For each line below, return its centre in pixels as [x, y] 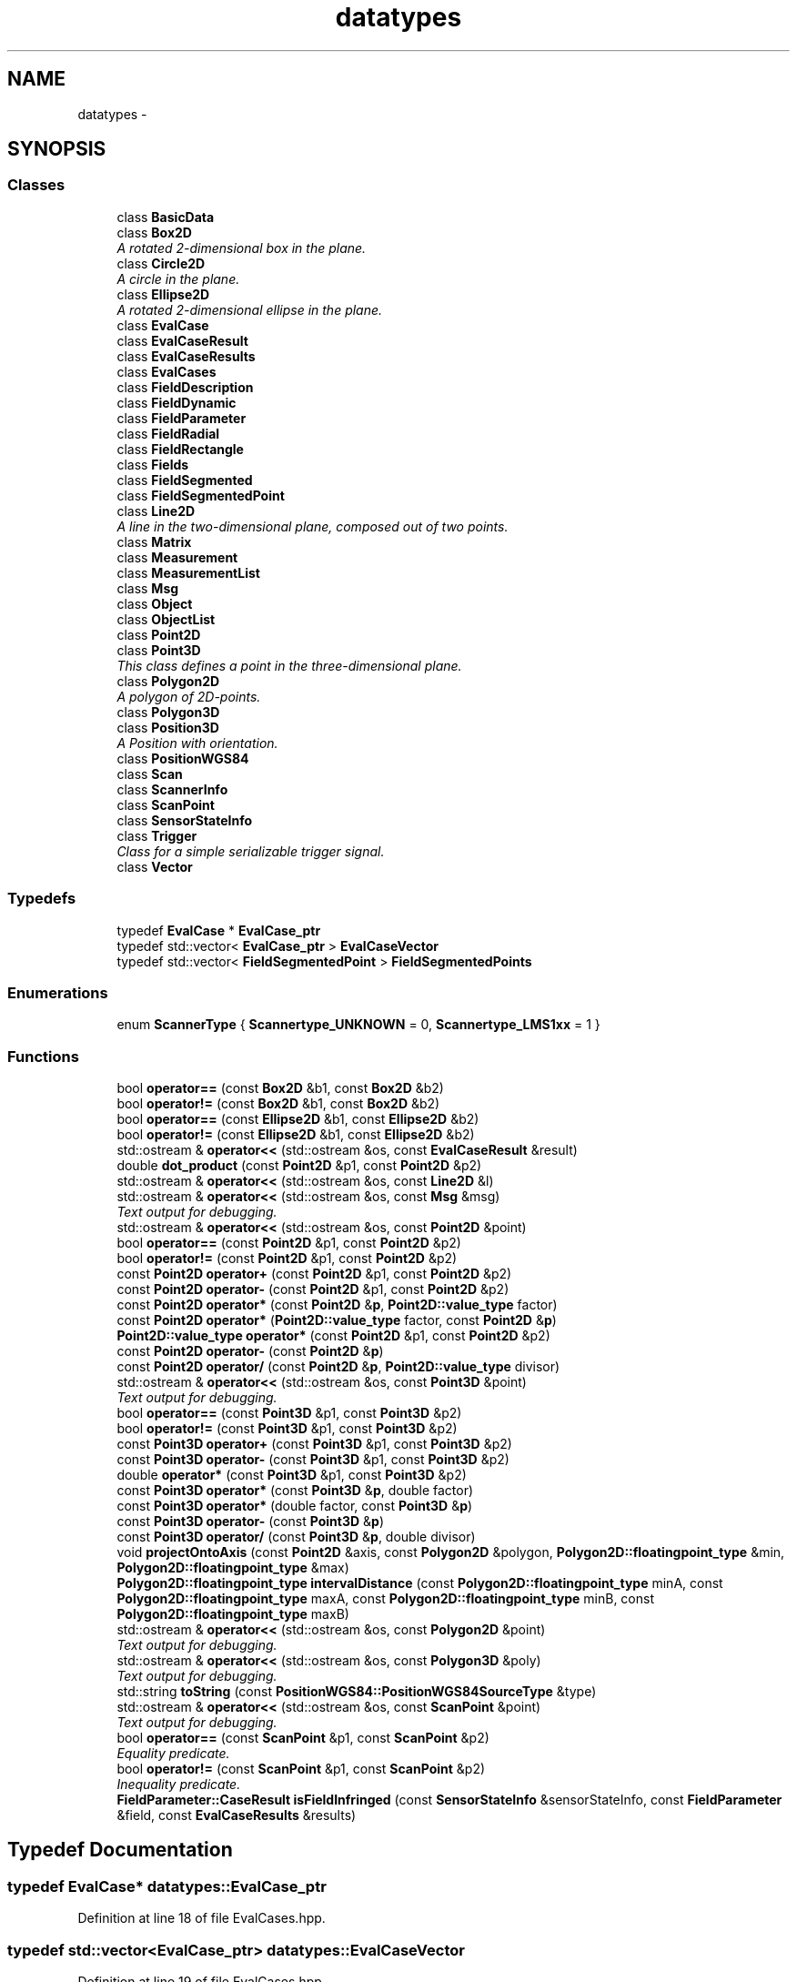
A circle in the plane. [178, 278]
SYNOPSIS [57, 149]
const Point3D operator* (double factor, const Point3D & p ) [295, 1506]
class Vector [155, 866]
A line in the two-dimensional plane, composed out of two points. [313, 526]
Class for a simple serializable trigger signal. [251, 851]
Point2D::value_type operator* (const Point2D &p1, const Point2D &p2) [333, 1336]
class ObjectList [166, 619]
